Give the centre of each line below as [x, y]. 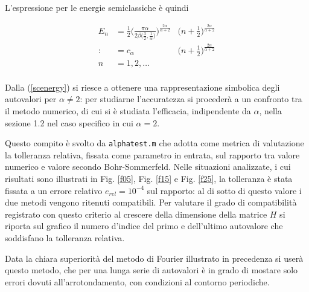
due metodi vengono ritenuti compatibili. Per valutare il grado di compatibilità [151, 202]
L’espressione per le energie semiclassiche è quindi [97, 7]
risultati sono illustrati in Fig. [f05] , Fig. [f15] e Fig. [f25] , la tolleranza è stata [149, 179]
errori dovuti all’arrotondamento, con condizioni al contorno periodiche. [137, 281]
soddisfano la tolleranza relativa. [65, 238]
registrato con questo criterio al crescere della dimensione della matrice [136, 214]
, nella [270, 111]
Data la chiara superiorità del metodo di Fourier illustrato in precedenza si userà [154, 258]
